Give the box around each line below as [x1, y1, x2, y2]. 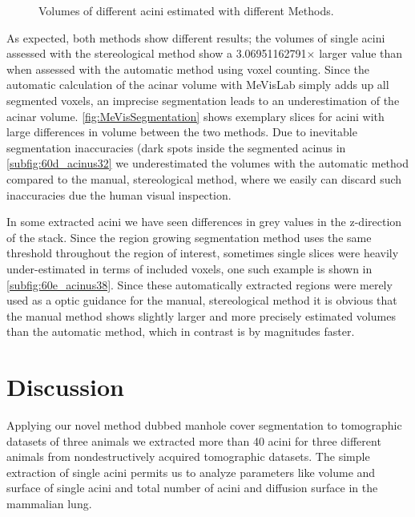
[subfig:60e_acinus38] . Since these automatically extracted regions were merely [6, 276, 393, 293]
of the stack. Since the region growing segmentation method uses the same [6, 228, 372, 245]
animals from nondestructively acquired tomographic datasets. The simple [6, 448, 370, 465]
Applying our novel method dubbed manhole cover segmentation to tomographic [6, 417, 402, 433]
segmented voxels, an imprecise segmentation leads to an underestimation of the [6, 91, 400, 108]
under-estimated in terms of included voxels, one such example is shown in [6, 260, 373, 277]
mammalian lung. [6, 495, 92, 511]
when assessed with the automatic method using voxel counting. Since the [6, 60, 370, 77]
